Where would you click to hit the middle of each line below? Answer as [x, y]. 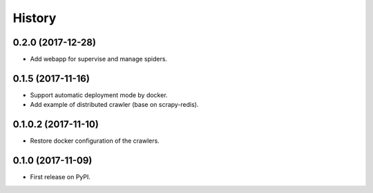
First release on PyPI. [60, 177]
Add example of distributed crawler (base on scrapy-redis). [115, 105]
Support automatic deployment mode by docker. [99, 95]
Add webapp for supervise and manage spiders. [99, 59]
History [35, 18]
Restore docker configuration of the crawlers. [95, 141]
